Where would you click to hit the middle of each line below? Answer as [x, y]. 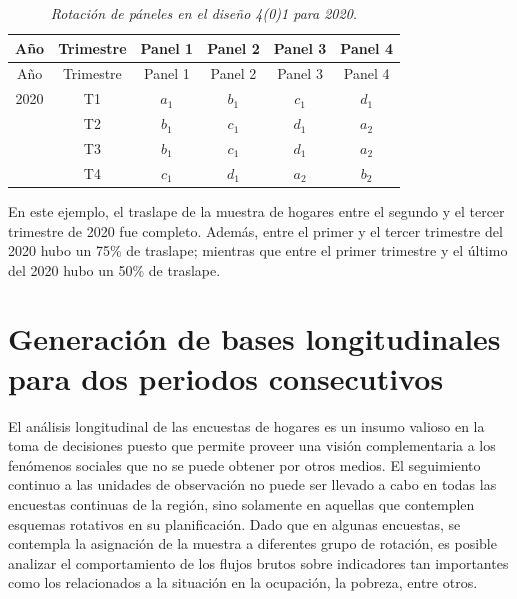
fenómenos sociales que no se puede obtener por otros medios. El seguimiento [244, 464]
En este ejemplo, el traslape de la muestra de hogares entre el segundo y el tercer [256, 210]
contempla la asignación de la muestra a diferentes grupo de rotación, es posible [252, 543]
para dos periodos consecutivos [226, 377]
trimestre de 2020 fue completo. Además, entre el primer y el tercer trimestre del [255, 230]
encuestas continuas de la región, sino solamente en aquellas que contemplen [241, 503]
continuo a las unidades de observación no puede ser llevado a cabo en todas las [252, 484]
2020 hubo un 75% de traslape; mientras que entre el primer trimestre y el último [258, 250]
